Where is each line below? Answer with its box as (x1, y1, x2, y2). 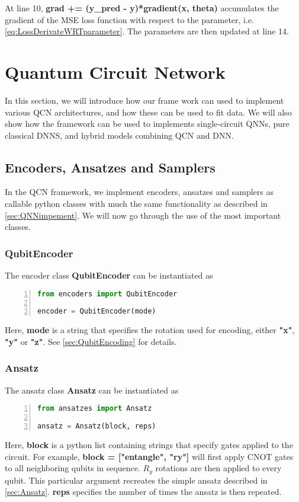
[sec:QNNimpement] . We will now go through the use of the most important (5, 209, 281, 221)
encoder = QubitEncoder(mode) (37, 307, 156, 316)
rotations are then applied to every (155, 462, 282, 474)
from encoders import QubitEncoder (37, 289, 178, 298)
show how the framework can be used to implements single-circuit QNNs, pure (5, 117, 290, 130)
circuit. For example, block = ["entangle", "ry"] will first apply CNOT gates (5, 450, 294, 462)
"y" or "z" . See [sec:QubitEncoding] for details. (5, 335, 177, 347)
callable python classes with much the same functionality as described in (5, 197, 268, 210)
